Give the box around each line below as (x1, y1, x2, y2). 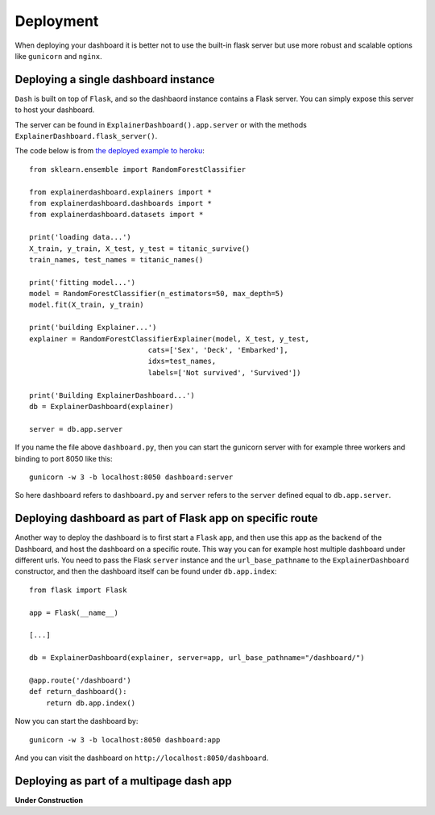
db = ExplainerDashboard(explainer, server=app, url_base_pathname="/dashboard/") (29, 654, 365, 662)
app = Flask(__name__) (29, 608, 119, 617)
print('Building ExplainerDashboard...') (29, 391, 195, 399)
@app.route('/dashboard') (29, 675, 132, 685)
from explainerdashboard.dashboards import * (29, 199, 213, 207)
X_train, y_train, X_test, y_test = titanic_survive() (29, 244, 251, 253)
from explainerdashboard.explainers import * (29, 187, 213, 197)
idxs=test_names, (147, 357, 217, 366)
